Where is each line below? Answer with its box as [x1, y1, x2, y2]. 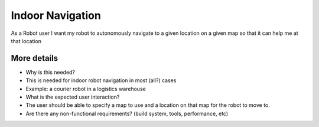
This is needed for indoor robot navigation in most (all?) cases [25, 77, 177, 84]
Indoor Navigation [11, 9, 102, 22]
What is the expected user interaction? [25, 93, 120, 100]
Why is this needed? [25, 69, 76, 76]
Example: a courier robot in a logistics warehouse [25, 85, 146, 92]
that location [11, 37, 41, 44]
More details [11, 53, 58, 63]
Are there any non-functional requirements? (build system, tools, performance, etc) [25, 110, 229, 117]
